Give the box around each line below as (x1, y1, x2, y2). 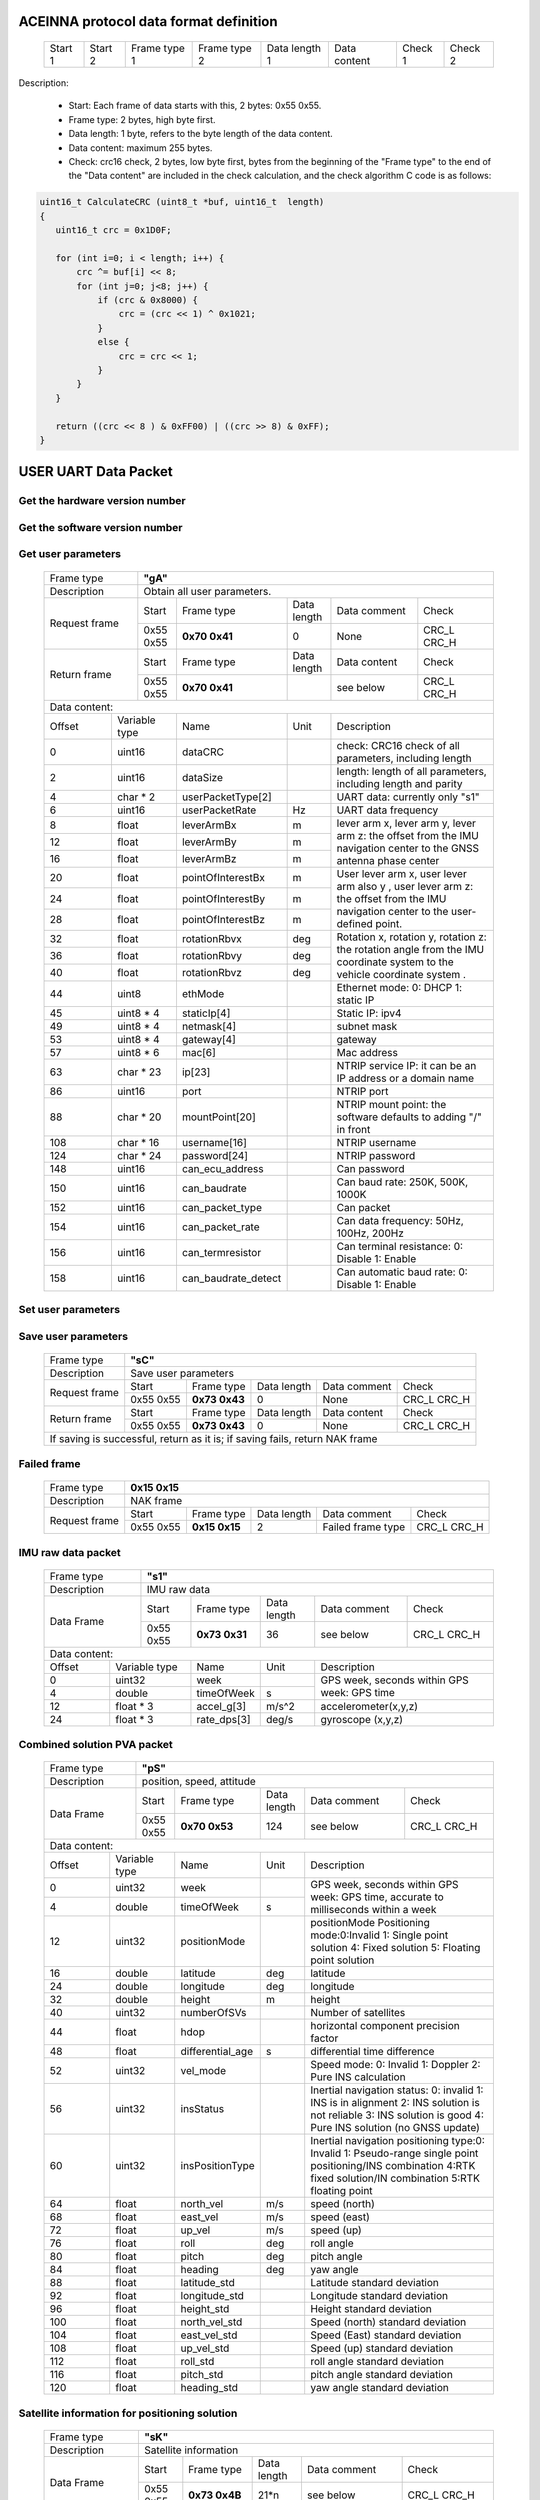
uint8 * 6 (116, 1045, 160, 1059)
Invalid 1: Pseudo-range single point (310, 2146, 479, 2160)
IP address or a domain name (336, 1071, 475, 1085)
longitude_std (180, 2289, 245, 2303)
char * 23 (116, 1065, 162, 1079)
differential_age (180, 2045, 254, 2059)
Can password (336, 1161, 405, 1175)
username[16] (181, 1135, 247, 1149)
